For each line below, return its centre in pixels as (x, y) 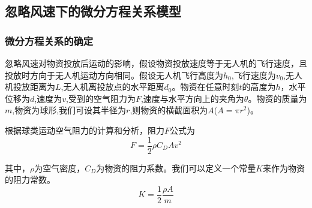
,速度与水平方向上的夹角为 (192, 98)
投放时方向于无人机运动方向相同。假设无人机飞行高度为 (114, 75)
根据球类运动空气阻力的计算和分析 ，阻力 (85, 130)
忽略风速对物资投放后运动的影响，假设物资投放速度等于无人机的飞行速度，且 (156, 63)
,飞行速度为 (253, 75)
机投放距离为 (30, 87)
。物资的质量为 (277, 98)
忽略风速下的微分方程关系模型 (93, 11)
